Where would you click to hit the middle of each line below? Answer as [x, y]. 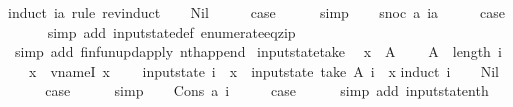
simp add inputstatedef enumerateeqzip [171, 31]
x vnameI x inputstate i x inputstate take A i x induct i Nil [263, 70]
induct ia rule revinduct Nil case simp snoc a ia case [256, 12]
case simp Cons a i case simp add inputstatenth [267, 90]
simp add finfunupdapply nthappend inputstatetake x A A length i [258, 51]
